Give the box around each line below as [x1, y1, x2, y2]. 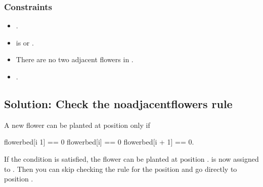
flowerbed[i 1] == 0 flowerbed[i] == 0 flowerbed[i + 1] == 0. [4, 136, 194, 147]
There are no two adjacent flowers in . [16, 54, 134, 65]
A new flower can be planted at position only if [4, 119, 150, 130]
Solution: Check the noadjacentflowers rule [4, 96, 233, 111]
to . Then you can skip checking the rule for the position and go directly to [4, 163, 237, 174]
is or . [16, 37, 34, 48]
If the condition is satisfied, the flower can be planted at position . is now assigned [4, 153, 259, 164]
